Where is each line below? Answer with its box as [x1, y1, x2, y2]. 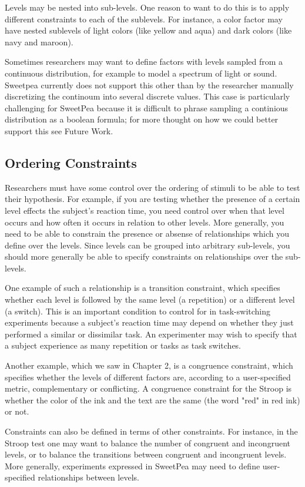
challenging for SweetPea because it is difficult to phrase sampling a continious [5, 101, 289, 114]
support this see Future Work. [5, 124, 113, 137]
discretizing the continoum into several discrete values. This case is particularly [5, 90, 290, 102]
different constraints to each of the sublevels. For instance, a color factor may [5, 12, 283, 25]
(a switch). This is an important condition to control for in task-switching [5, 304, 271, 317]
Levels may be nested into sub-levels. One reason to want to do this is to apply [5, 1, 290, 13]
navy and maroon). [5, 35, 73, 48]
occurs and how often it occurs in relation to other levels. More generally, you [5, 216, 284, 228]
